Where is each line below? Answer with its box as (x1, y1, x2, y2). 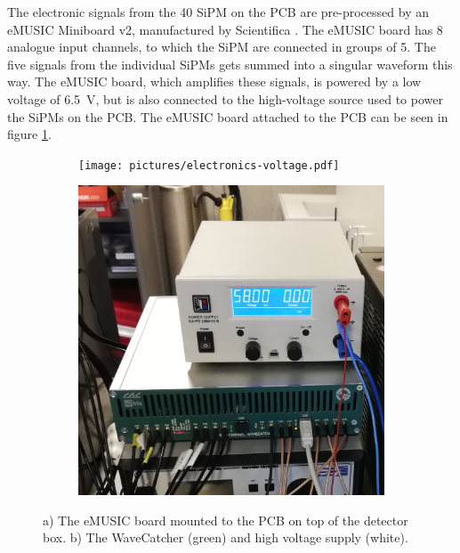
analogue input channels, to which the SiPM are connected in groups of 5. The (7, 37, 436, 56)
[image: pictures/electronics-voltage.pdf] (78, 159, 340, 172)
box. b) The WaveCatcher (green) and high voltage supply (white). (43, 528, 408, 547)
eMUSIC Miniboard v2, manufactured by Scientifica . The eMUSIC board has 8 (7, 20, 443, 38)
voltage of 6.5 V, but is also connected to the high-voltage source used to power (7, 89, 443, 108)
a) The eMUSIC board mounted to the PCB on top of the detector (43, 510, 408, 529)
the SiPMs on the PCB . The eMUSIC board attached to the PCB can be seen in (7, 107, 448, 126)
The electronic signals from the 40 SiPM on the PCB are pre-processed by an (7, 3, 429, 20)
